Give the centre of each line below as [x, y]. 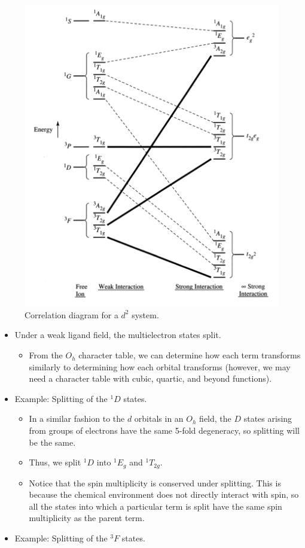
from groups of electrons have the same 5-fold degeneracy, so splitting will [164, 430]
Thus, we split [55, 462]
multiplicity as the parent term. [87, 518]
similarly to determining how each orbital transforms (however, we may [160, 366]
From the [46, 355]
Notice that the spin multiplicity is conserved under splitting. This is [155, 482]
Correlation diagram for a [71, 314]
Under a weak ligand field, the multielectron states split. [118, 335]
